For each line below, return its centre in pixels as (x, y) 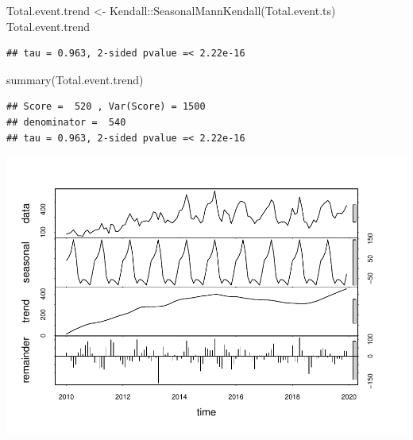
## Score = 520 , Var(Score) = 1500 (106, 107)
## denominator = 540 (66, 122)
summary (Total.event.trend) (75, 79)
